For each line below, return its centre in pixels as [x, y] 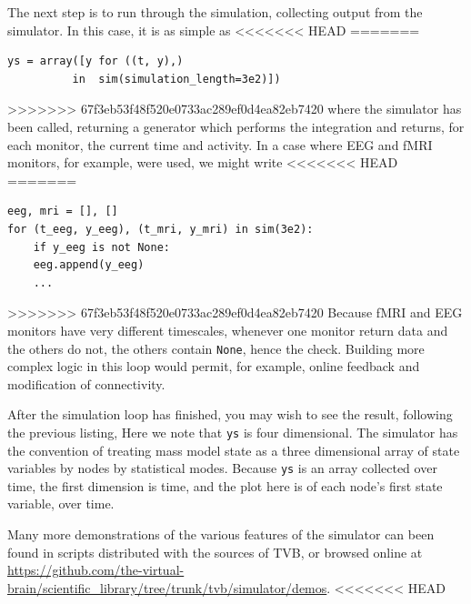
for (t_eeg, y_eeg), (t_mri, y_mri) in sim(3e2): [160, 229]
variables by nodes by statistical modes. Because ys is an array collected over [222, 468]
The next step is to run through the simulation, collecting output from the [215, 12]
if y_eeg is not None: [101, 247]
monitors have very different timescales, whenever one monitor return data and [228, 330]
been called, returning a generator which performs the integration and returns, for [236, 126]
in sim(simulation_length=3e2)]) [176, 79]
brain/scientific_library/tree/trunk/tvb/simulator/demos [167, 587]
